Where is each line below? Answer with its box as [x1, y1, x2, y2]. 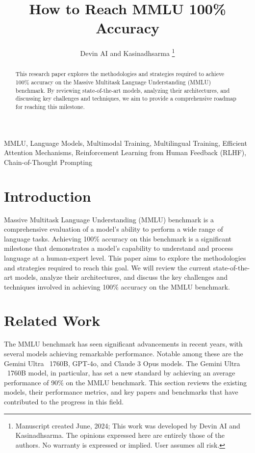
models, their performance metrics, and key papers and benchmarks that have [4, 387, 238, 397]
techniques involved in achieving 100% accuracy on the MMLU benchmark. [4, 281, 230, 292]
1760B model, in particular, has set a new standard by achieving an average [7, 368, 235, 378]
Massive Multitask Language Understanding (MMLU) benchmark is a [4, 214, 214, 224]
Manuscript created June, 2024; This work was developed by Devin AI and [15, 420, 240, 430]
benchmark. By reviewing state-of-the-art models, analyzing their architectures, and [15, 86, 230, 94]
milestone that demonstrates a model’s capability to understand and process [4, 243, 233, 253]
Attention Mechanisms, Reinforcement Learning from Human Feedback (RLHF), [4, 147, 247, 158]
